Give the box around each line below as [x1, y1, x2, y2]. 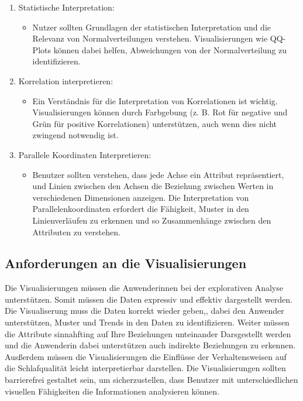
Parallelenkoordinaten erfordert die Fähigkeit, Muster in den [32, 203, 249, 215]
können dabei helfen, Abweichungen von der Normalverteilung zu [53, 43, 287, 56]
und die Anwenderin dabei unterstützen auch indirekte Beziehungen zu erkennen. [5, 339, 296, 351]
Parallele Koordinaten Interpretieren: [18, 148, 151, 160]
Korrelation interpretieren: [18, 74, 113, 87]
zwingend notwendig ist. [32, 129, 119, 141]
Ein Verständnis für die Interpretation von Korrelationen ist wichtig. [32, 94, 278, 107]
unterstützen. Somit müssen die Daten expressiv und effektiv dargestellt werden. [5, 293, 292, 305]
